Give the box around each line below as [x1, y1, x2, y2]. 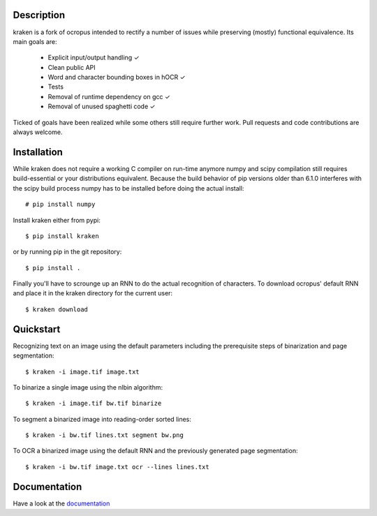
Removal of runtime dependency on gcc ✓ [47, 92, 170, 101]
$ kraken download [25, 305, 89, 314]
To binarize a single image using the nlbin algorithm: [13, 383, 163, 391]
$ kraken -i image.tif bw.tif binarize [25, 399, 162, 408]
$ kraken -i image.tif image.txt [25, 367, 140, 376]
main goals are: [13, 37, 57, 45]
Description [13, 9, 66, 21]
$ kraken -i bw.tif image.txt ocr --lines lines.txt [25, 463, 209, 471]
